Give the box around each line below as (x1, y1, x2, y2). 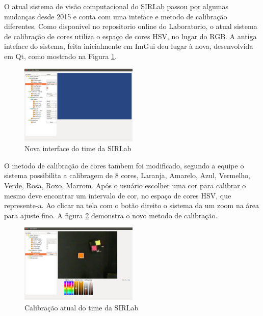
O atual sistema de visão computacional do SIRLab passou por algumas (4, 1, 228, 11)
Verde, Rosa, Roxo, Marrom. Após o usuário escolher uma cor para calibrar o (4, 180, 246, 190)
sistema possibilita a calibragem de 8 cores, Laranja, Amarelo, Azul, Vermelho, (4, 170, 250, 181)
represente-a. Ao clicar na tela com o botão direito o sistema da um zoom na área (4, 200, 259, 211)
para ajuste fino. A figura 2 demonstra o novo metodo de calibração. (4, 210, 218, 220)
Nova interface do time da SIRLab (24, 143, 131, 154)
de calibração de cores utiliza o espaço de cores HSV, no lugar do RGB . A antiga (4, 31, 257, 41)
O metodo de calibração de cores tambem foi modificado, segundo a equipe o (4, 160, 244, 170)
